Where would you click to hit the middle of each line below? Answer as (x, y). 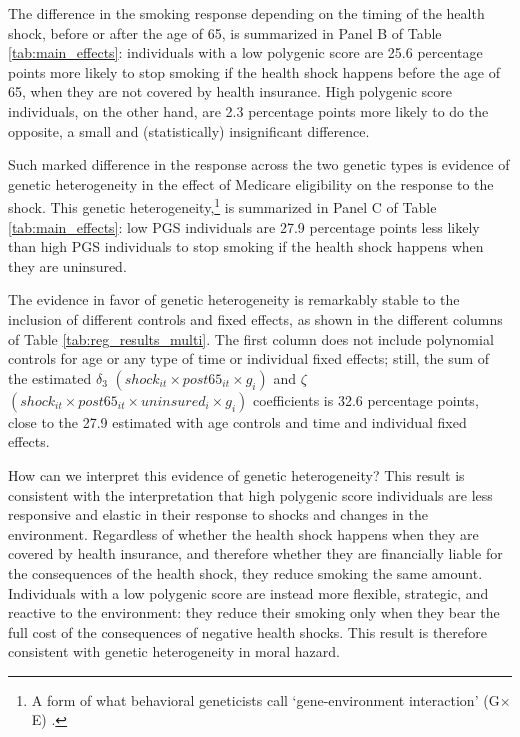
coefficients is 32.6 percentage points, (365, 399)
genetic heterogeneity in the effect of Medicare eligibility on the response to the (251, 183)
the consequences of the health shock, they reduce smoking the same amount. (245, 572)
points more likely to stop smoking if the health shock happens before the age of (254, 71)
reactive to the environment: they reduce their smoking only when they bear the (254, 612)
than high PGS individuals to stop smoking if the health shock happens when (246, 246)
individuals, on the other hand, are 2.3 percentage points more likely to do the (248, 110)
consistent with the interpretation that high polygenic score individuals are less (250, 494)
